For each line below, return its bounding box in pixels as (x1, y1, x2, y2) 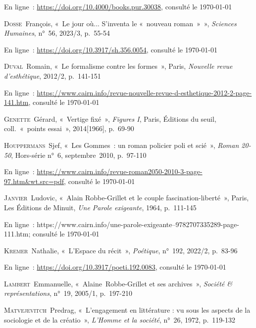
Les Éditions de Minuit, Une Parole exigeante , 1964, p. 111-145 (4, 202, 197, 212)
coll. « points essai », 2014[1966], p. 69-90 (4, 123, 134, 134)
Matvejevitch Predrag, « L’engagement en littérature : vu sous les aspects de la (4, 305, 251, 315)
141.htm (4, 97, 29, 107)
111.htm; (4, 229, 31, 239)
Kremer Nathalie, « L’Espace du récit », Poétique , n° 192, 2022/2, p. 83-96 (4, 245, 238, 255)
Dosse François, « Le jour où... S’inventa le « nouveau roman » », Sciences (4, 18, 237, 28)
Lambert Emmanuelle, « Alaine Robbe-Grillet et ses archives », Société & (4, 278, 233, 288)
